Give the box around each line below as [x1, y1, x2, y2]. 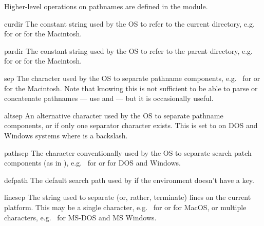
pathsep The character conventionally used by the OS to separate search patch [4, 147, 252, 158]
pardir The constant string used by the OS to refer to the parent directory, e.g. [4, 45, 253, 56]
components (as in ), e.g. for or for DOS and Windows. [4, 157, 181, 168]
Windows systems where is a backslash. [4, 130, 128, 140]
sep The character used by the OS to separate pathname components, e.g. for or [4, 72, 260, 83]
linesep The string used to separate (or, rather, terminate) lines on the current [4, 192, 251, 202]
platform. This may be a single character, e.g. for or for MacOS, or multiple [4, 201, 247, 212]
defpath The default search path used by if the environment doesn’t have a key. [4, 174, 254, 185]
